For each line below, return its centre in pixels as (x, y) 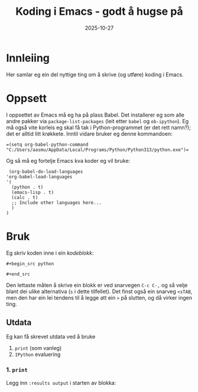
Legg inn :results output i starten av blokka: (61, 383)
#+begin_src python (30, 264)
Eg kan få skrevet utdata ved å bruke (51, 337)
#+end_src (18, 274)
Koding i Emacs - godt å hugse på (99, 12)
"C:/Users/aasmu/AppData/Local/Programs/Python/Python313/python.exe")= (98, 150)
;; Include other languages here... (56, 203)
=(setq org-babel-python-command (47, 144)
